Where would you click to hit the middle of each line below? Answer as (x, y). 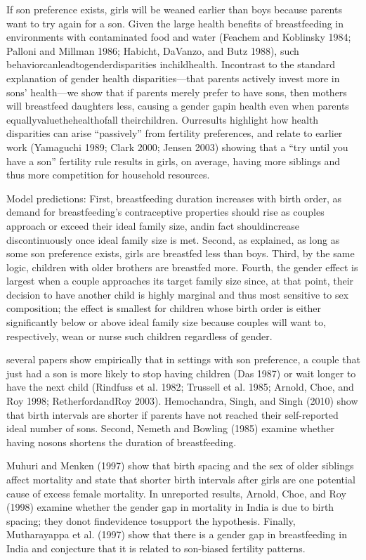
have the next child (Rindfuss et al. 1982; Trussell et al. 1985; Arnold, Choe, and (180, 387)
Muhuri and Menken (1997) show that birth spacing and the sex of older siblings (180, 465)
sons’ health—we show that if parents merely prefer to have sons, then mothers (177, 92)
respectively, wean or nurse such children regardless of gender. (139, 336)
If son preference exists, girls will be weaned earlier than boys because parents (174, 9)
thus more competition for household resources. (108, 175)
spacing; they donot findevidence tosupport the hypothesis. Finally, (151, 520)
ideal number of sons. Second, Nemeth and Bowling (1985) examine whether (171, 428)
